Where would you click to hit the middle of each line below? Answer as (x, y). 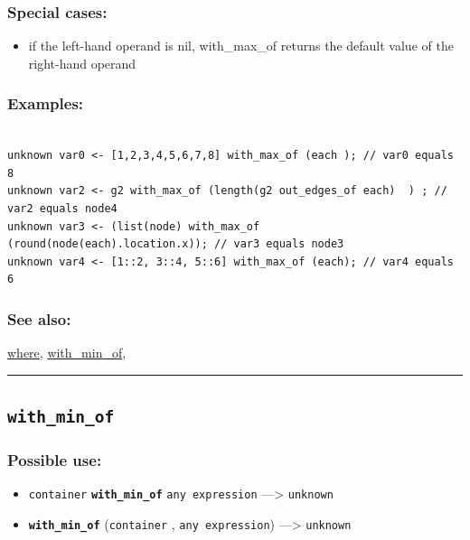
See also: (39, 318)
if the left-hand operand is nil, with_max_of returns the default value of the (241, 46)
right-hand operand (82, 63)
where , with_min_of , (67, 353)
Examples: (46, 103)
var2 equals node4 (62, 209)
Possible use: (55, 460)
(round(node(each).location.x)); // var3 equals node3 (176, 244)
